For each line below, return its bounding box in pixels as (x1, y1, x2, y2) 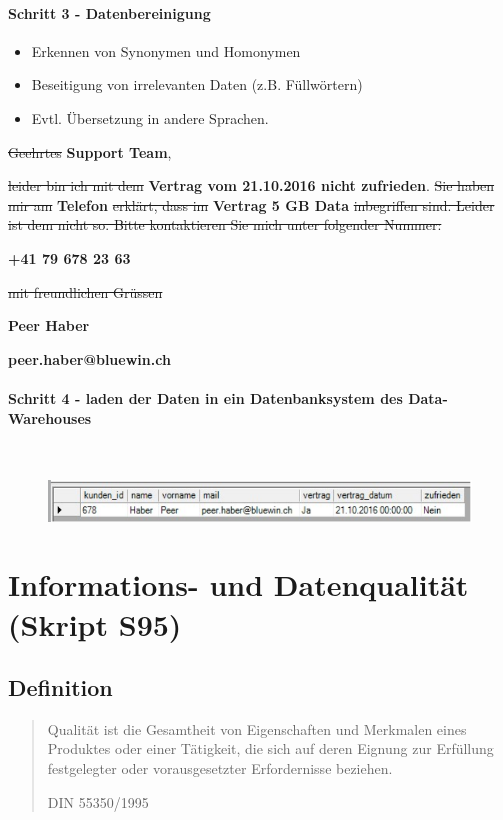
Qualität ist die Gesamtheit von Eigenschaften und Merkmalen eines (47, 718, 467, 739)
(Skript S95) (8, 603, 182, 644)
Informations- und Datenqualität (8, 564, 469, 605)
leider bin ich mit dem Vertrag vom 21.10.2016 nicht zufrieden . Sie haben (8, 175, 495, 196)
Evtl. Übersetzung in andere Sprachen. (31, 107, 269, 128)
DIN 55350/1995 (47, 791, 149, 812)
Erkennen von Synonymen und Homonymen (31, 40, 301, 61)
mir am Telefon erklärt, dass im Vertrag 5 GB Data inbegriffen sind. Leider (8, 194, 495, 215)
